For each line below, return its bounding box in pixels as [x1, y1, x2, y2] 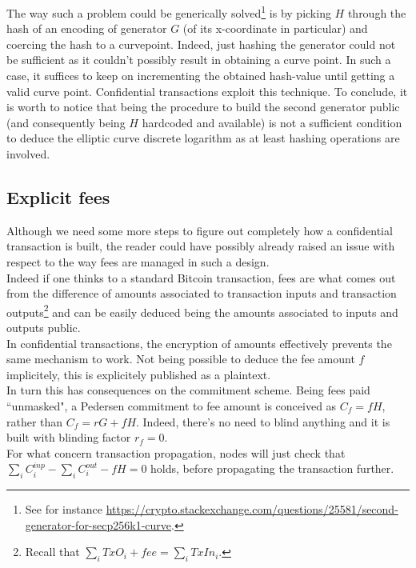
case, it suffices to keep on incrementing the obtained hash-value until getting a [6, 67, 395, 84]
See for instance [25, 501, 102, 518]
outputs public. [6, 319, 81, 336]
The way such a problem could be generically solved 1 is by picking [6, 2, 331, 21]
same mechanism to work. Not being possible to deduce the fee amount [6, 350, 355, 367]
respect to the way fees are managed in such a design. [6, 253, 270, 270]
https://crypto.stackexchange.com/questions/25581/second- [106, 501, 398, 518]
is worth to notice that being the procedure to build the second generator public [6, 98, 400, 115]
